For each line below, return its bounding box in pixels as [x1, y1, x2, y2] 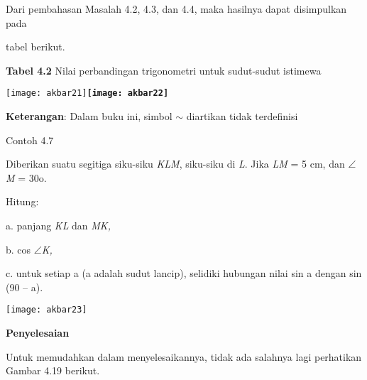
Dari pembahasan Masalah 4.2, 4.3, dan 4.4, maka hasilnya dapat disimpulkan [6, 1, 347, 16]
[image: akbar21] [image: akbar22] [6, 88, 169, 99]
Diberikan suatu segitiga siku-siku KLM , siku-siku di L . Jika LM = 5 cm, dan [6, 156, 345, 171]
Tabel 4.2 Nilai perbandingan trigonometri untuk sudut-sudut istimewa [6, 63, 322, 77]
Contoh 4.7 [6, 132, 54, 147]
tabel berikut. [6, 39, 65, 54]
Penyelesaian [6, 325, 70, 340]
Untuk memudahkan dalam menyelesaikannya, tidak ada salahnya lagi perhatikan [6, 349, 362, 364]
